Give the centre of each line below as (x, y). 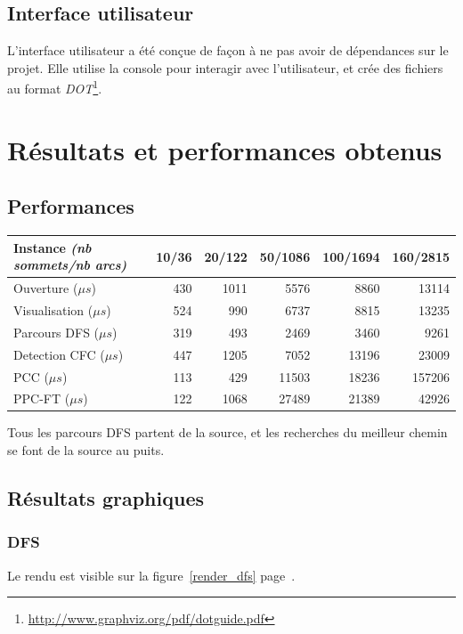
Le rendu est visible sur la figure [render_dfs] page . (151, 575)
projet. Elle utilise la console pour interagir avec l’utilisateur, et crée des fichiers (225, 67)
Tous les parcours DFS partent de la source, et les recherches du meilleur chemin (227, 432)
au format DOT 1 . (55, 87)
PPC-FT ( (42, 398)
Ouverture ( (46, 288)
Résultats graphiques (106, 498)
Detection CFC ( (59, 354)
